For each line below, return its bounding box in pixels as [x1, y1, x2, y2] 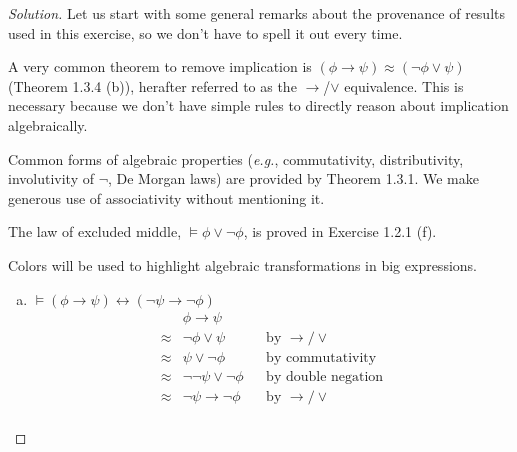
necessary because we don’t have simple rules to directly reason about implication [8, 95, 509, 116]
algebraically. [8, 114, 88, 135]
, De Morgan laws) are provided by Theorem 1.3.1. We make [107, 168, 479, 189]
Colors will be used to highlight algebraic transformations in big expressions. [8, 254, 477, 275]
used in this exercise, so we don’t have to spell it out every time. [8, 22, 403, 43]
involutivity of [8, 168, 94, 189]
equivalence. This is [344, 75, 464, 96]
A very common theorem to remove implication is [8, 56, 312, 77]
